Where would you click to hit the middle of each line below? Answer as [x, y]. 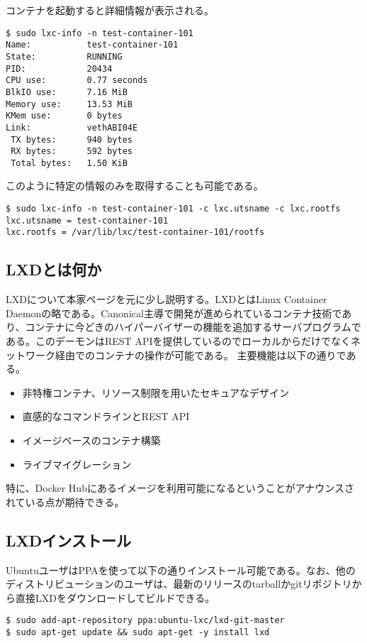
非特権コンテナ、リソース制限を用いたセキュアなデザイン [156, 392]
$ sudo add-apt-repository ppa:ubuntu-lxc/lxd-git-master [145, 621]
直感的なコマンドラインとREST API [106, 416]
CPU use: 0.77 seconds [77, 81]
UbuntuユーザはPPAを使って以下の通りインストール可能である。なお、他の [181, 570]
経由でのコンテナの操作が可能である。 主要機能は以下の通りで [201, 355]
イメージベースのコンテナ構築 [91, 440]
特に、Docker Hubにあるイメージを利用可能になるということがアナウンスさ [180, 488]
